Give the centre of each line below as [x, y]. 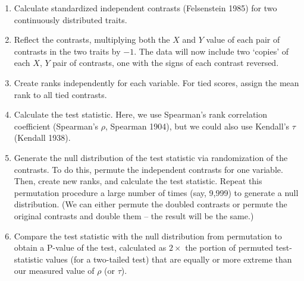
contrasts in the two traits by [67, 51]
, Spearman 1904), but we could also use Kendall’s [197, 126]
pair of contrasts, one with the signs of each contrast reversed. [166, 63]
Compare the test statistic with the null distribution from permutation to [148, 236]
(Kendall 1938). [42, 138]
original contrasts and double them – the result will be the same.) [134, 215]
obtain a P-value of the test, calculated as [90, 247]
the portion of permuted [229, 247]
